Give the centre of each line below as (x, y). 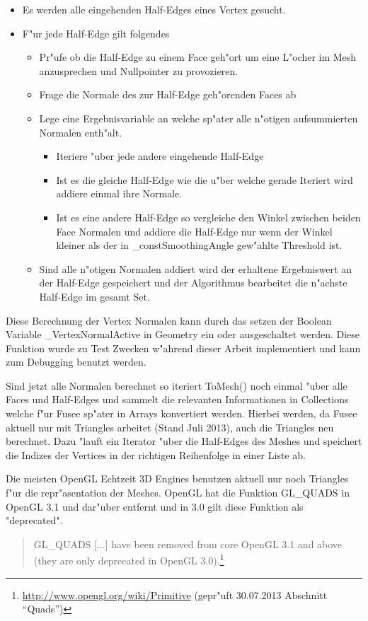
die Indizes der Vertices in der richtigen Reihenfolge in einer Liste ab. (156, 454)
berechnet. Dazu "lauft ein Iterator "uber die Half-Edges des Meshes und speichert (184, 441)
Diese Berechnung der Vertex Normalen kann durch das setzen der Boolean (169, 320)
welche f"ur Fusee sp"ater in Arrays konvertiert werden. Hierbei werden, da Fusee (182, 413)
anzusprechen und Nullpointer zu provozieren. (139, 70)
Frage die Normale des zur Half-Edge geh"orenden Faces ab (168, 94)
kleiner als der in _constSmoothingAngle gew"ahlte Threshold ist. (199, 245)
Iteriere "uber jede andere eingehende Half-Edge (160, 156)
